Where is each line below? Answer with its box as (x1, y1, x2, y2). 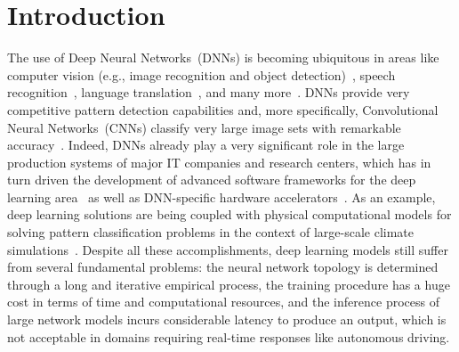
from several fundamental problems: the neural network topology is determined (7, 258, 439, 276)
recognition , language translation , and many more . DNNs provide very (7, 83, 410, 102)
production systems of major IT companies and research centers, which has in (7, 152, 431, 171)
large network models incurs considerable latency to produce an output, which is (7, 310, 447, 329)
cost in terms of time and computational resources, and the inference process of (7, 292, 439, 311)
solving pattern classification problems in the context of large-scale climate (7, 223, 415, 241)
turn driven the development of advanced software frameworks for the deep (7, 170, 416, 189)
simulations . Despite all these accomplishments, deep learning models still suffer (7, 240, 448, 258)
